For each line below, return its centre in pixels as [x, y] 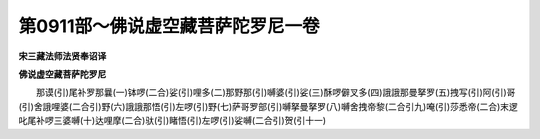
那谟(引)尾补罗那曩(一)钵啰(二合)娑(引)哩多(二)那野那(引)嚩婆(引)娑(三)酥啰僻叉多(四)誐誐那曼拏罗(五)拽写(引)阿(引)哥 [275, 92]
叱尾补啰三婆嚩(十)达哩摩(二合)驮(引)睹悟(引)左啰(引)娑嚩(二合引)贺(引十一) [172, 121]
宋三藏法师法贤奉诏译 [62, 56]
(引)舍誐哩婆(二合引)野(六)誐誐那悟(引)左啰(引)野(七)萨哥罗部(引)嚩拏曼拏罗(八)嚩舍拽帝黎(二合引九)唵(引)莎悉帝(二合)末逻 [268, 106]
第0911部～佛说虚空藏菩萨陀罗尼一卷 [169, 26]
